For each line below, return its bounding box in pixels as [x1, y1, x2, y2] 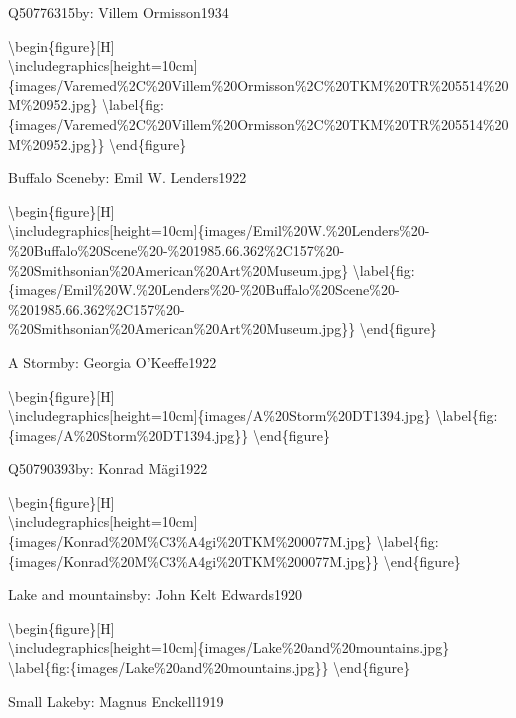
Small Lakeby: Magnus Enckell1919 [8, 690, 224, 711]
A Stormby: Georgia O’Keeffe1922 [8, 351, 217, 372]
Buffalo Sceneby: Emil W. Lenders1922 [8, 167, 247, 188]
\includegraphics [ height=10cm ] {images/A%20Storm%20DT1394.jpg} [8, 405, 431, 426]
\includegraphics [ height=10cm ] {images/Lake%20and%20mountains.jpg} [8, 637, 450, 658]
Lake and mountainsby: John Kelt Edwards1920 [8, 584, 303, 605]
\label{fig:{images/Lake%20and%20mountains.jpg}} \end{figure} [8, 657, 411, 678]
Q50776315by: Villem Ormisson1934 [8, 2, 229, 22]
